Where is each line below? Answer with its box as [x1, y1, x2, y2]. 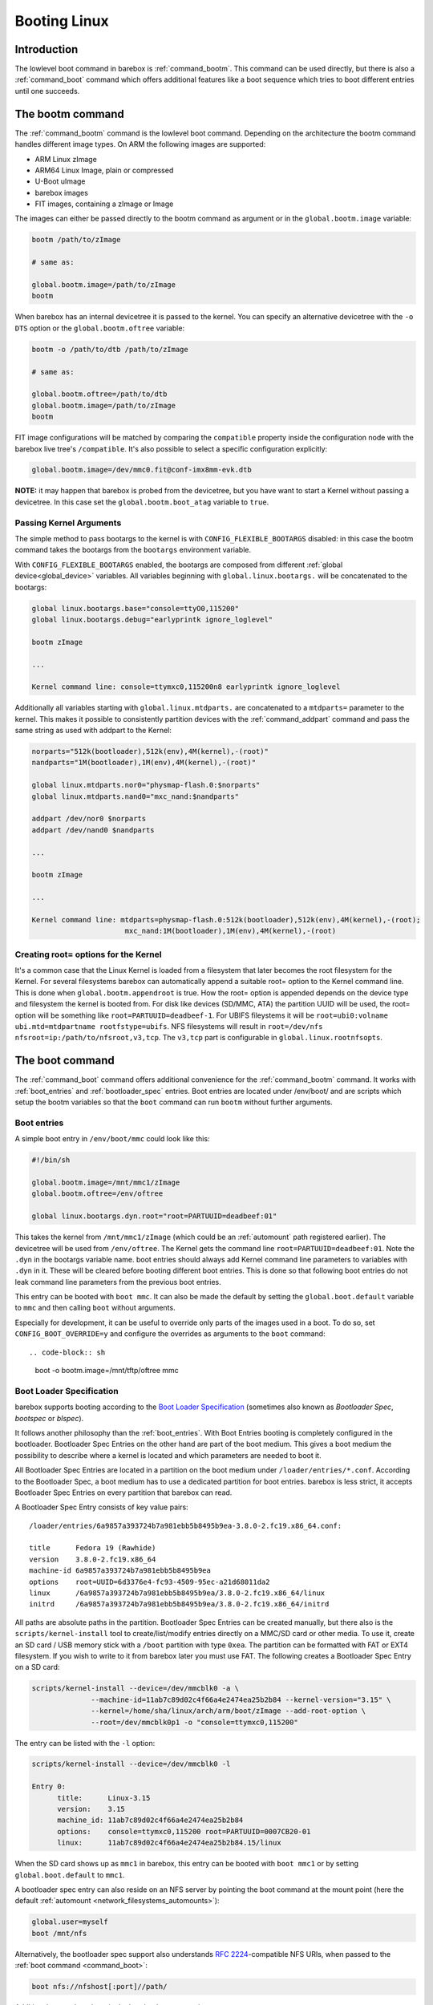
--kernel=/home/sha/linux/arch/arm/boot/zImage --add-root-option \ [91, 1707, 366, 1715]
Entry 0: [31, 1782, 67, 1792]
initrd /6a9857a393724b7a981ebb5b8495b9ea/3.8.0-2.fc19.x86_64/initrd [29, 1600, 330, 1609]
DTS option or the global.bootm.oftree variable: [14, 323, 184, 333]
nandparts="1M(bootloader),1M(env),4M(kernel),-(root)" [31, 758, 257, 768]
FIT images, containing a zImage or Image [34, 199, 174, 209]
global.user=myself [31, 1918, 108, 1926]
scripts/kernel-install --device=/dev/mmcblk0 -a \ [31, 1684, 240, 1693]
